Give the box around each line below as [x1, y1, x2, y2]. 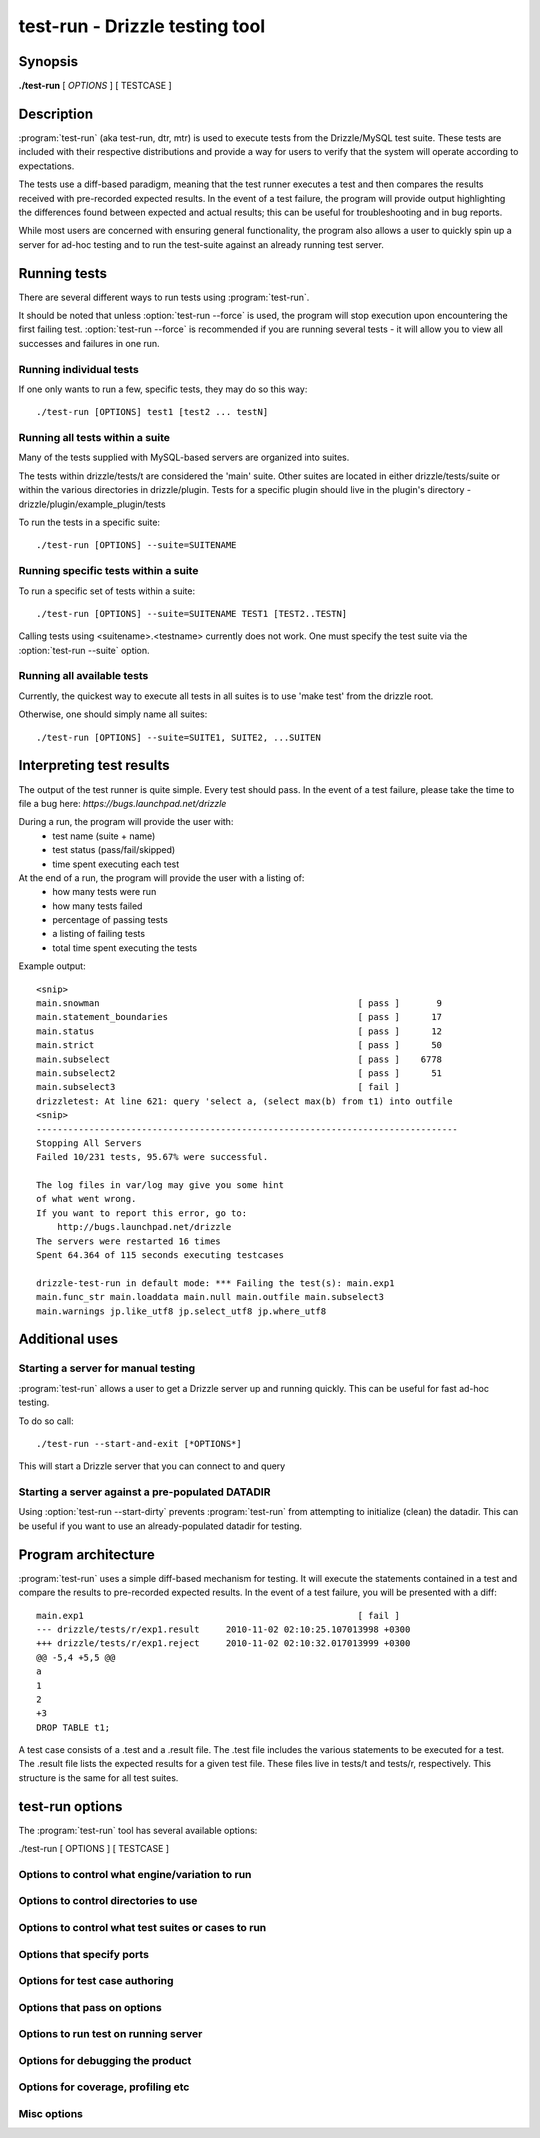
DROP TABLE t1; [36, 1721, 111, 1733]
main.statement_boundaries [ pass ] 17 [36, 1011, 443, 1023]
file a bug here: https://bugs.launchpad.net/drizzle [18, 797, 227, 809]
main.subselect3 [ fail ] [36, 1081, 400, 1093]
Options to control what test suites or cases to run [18, 1921, 267, 1935]
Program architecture [18, 1546, 155, 1563]
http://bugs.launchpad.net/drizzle [56, 1221, 232, 1233]
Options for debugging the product [18, 2053, 192, 2067]
